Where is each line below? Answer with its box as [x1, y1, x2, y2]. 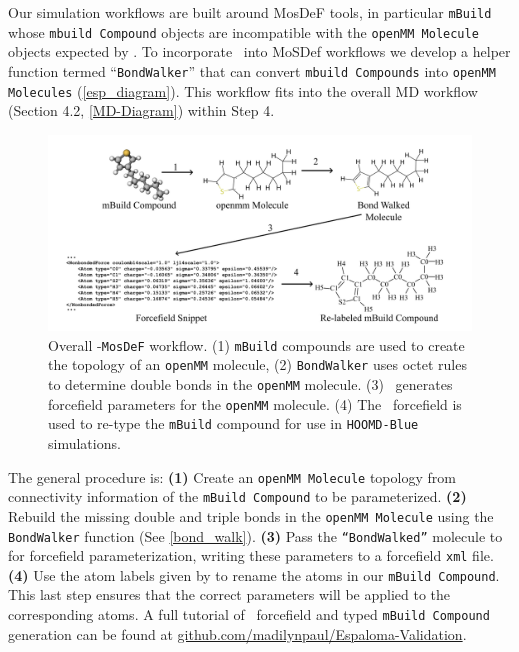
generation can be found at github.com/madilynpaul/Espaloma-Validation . [8, 623, 467, 644]
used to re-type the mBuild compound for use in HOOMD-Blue [48, 413, 419, 434]
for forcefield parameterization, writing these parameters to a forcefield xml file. [8, 545, 494, 566]
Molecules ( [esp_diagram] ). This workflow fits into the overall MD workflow [8, 80, 478, 101]
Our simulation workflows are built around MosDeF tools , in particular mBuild [8, 2, 492, 22]
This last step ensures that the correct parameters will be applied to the [8, 584, 451, 605]
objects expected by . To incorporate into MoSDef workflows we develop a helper [8, 41, 511, 62]
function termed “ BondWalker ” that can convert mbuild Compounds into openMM [8, 60, 496, 81]
